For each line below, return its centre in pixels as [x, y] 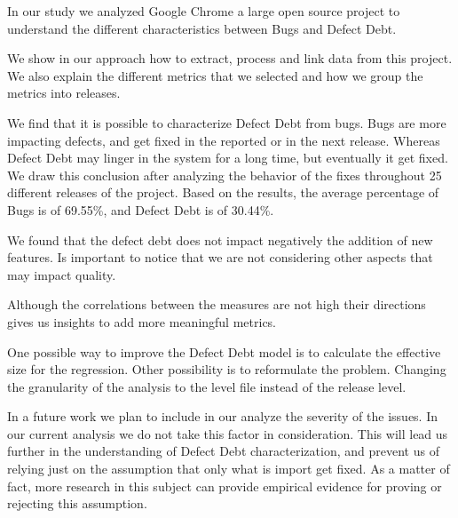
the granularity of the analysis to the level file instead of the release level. [207, 386]
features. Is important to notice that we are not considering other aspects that [220, 257]
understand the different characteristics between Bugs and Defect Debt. [202, 28]
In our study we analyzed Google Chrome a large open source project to [204, 11]
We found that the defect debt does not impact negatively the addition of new [220, 239]
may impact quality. [62, 274]
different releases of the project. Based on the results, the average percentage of [223, 192]
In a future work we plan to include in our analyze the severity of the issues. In [223, 416]
